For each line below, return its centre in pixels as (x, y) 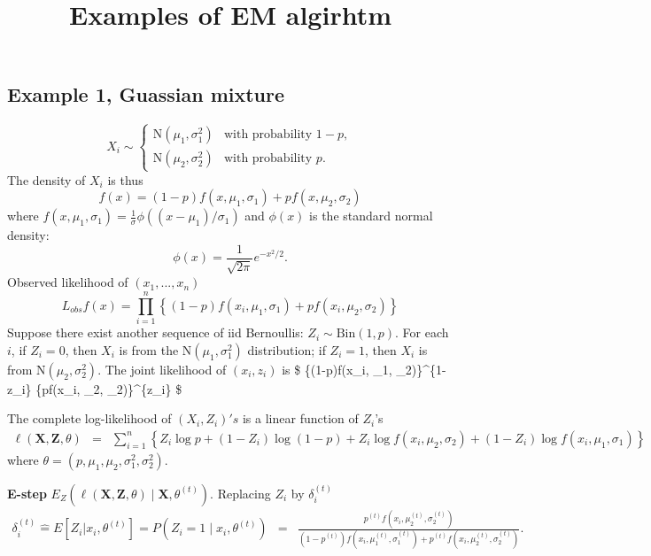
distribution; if (287, 349)
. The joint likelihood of (162, 369)
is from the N (155, 349)
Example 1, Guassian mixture (146, 94)
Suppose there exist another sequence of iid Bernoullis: (155, 332)
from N (27, 369)
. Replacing (240, 493)
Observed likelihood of (68, 282)
